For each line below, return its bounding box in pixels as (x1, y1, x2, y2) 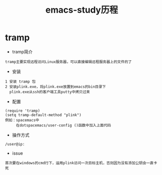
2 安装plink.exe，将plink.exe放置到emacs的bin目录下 (5, 84, 106, 89)
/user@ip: (5, 141, 25, 146)
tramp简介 (12, 49, 33, 54)
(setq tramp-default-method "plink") (5, 112, 82, 117)
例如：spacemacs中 (5, 118, 39, 122)
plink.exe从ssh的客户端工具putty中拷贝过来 (9, 89, 90, 94)
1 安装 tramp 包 (5, 79, 36, 84)
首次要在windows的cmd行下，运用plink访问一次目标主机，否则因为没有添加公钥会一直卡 (5, 160, 157, 165)
